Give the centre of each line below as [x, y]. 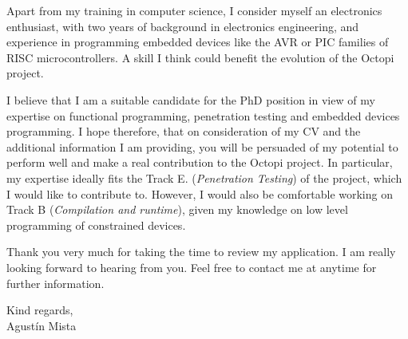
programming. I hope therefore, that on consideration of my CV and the [184, 131]
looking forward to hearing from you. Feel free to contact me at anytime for [192, 267]
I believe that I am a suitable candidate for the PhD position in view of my [191, 99]
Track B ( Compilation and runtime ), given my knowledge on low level [177, 209]
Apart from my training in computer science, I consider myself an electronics [194, 10]
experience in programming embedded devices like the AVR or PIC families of [198, 42]
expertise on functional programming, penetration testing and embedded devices [203, 115]
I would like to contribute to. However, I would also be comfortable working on [200, 193]
